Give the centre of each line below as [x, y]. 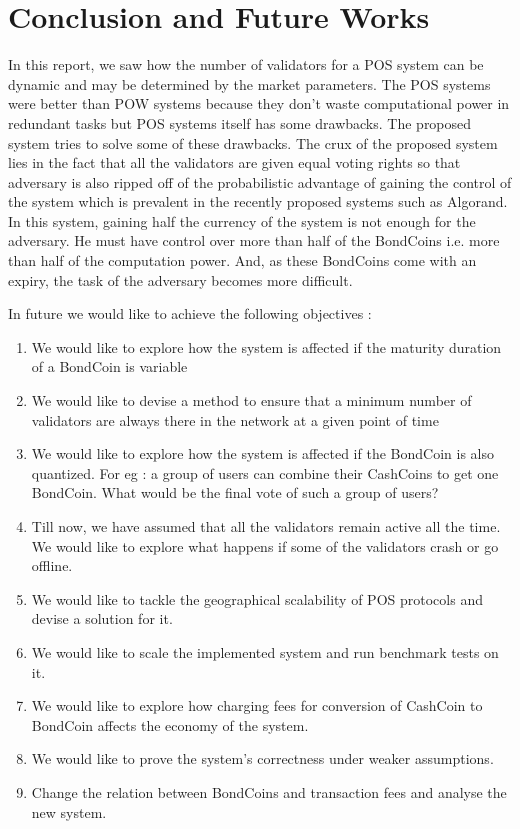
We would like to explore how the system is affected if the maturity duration [266, 346]
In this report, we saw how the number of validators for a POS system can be [246, 64]
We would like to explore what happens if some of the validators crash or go [265, 545]
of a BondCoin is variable [109, 366]
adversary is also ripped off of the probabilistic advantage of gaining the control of [260, 181]
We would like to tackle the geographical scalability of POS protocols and [257, 598]
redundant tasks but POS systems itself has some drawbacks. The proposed [240, 122]
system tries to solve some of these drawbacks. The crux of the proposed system [253, 142]
